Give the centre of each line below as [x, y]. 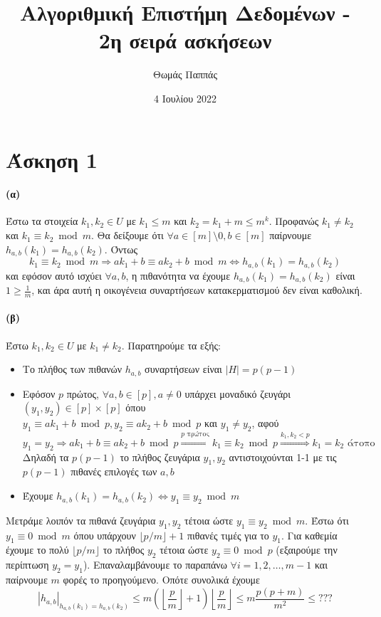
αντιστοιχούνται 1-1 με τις [283, 457]
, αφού [265, 423]
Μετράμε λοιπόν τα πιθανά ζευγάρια [81, 520]
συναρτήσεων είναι [183, 369]
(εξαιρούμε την [307, 550]
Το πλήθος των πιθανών [72, 369]
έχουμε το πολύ [37, 550]
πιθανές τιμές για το [228, 535]
